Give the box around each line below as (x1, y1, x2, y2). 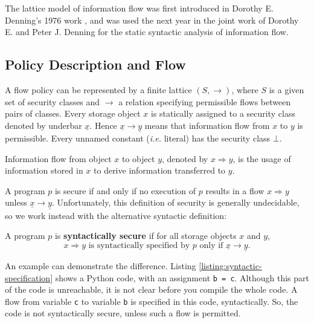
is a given (269, 83, 304, 96)
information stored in (5, 164, 83, 177)
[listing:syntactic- (199, 259, 262, 272)
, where (231, 83, 258, 96)
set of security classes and (5, 95, 100, 108)
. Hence (89, 119, 117, 131)
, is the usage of (232, 152, 291, 165)
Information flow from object (5, 152, 112, 165)
